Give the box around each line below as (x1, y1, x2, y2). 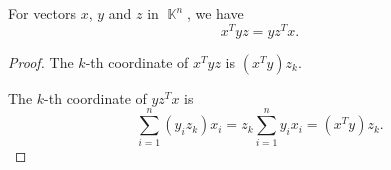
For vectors (8, 3, 77, 23)
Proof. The (8, 51, 74, 72)
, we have (186, 3, 244, 23)
